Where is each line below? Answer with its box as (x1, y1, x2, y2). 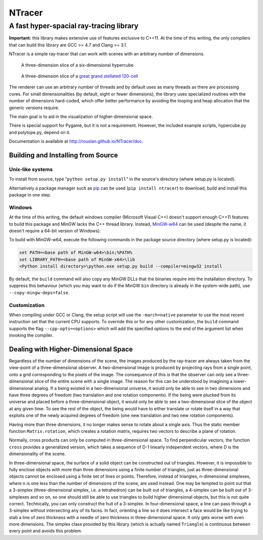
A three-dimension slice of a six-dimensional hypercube (21, 62, 134, 68)
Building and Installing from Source (9, 151, 118, 159)
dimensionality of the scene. (9, 451, 66, 457)
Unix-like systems (9, 166, 53, 173)
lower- (233, 378, 247, 385)
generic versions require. (9, 105, 59, 111)
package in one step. (9, 192, 51, 198)
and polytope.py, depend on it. (9, 129, 71, 135)
